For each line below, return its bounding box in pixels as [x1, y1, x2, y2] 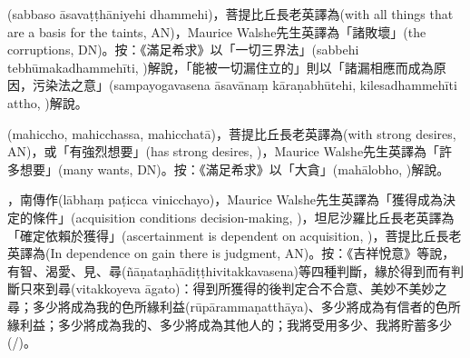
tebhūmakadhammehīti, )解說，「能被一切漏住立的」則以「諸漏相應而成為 [7, 57, 434, 76]
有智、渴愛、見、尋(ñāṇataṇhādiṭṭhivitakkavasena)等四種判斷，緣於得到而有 [7, 261, 451, 280]
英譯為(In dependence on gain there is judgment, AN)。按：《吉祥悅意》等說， [7, 244, 455, 263]
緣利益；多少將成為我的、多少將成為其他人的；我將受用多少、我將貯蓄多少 [7, 314, 452, 333]
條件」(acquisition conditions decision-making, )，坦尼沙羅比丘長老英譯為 [32, 207, 455, 226]
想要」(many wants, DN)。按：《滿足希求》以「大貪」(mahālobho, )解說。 [19, 159, 450, 178]
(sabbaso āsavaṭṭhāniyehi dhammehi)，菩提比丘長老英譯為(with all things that [7, 5, 454, 23]
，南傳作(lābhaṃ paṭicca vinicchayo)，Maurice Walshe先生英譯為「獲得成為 [7, 190, 444, 209]
